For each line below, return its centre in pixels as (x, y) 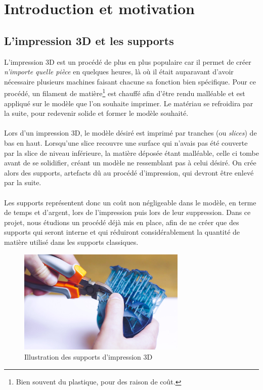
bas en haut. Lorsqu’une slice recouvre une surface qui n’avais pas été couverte (126, 142)
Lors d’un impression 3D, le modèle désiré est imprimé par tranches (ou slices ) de (130, 133)
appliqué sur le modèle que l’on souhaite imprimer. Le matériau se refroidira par (129, 103)
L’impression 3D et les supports (89, 40)
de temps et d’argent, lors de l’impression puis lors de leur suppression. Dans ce (127, 212)
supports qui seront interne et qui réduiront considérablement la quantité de (122, 232)
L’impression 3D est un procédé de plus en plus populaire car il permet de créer (128, 61)
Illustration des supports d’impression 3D (89, 357)
